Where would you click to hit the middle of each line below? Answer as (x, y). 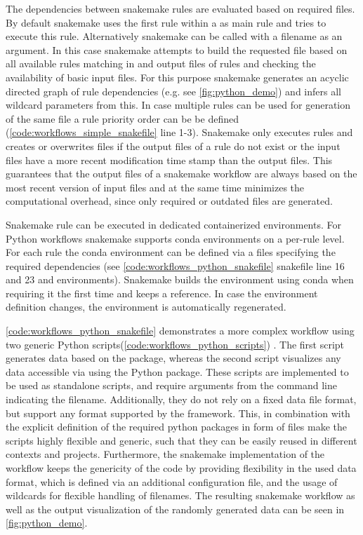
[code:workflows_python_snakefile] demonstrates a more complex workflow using (180, 331)
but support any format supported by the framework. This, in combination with (178, 413)
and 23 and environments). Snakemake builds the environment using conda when (180, 279)
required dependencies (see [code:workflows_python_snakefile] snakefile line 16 (175, 265)
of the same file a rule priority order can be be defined (122, 118)
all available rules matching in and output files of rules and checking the (161, 63)
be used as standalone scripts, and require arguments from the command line (171, 385)
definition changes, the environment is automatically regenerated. (146, 307)
